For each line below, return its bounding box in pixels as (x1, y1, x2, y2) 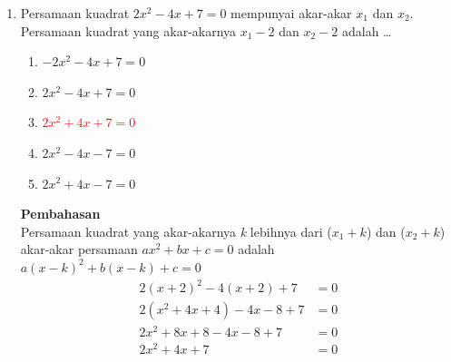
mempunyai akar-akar (230, 4, 352, 22)
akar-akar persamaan (20, 240, 138, 259)
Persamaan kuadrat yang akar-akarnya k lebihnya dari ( (20, 221, 332, 240)
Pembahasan (20, 204, 101, 223)
